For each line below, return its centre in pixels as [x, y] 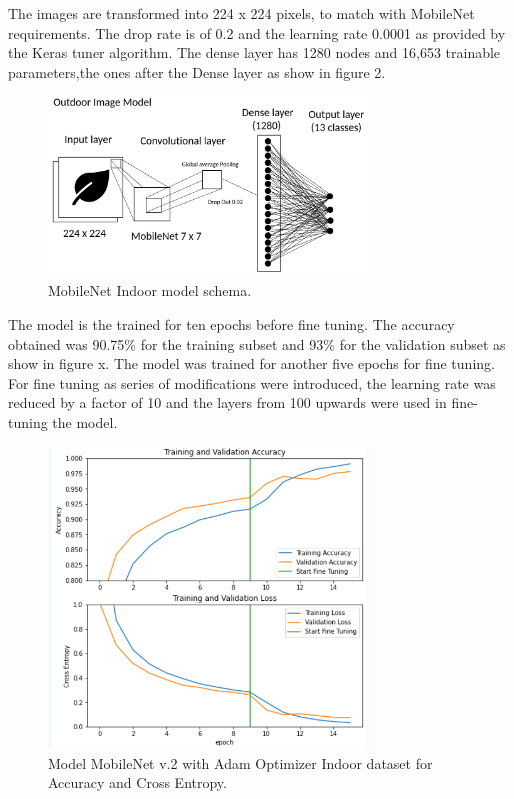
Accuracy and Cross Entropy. [137, 782]
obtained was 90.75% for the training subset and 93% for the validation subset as [257, 343]
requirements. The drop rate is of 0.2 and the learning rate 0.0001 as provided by [257, 32]
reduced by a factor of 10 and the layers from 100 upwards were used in [227, 402]
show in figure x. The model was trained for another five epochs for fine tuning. [251, 363]
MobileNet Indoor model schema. [150, 290]
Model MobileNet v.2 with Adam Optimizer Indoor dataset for [240, 762]
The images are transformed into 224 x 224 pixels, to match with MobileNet [241, 13]
